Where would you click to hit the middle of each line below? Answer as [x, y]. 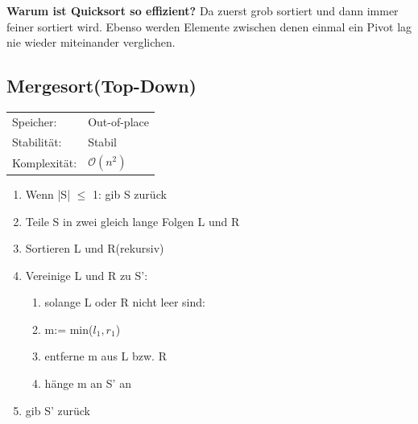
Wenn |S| [48, 193]
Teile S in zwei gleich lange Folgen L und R [132, 221]
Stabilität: [37, 141]
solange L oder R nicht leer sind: [125, 302]
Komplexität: [45, 162]
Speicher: [35, 121]
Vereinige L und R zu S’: [87, 275]
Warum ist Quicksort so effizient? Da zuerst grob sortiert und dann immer [203, 10]
